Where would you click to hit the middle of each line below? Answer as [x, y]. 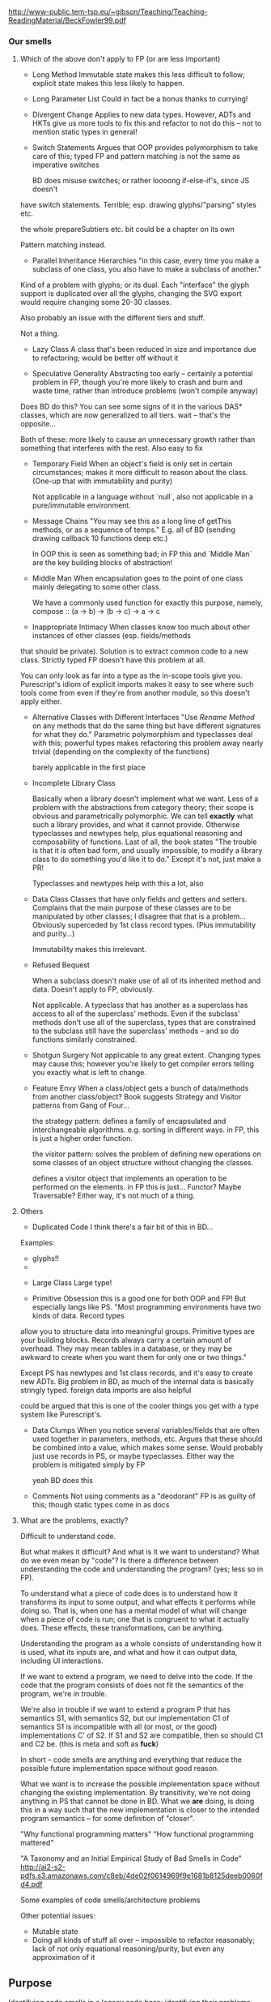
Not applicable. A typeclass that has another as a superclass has [140, 1005]
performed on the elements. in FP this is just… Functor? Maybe [137, 1187]
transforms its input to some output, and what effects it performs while [138, 1602]
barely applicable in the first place [89, 767]
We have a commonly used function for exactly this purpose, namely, [147, 602]
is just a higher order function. [83, 1138]
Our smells [30, 41]
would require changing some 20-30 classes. [96, 302]
